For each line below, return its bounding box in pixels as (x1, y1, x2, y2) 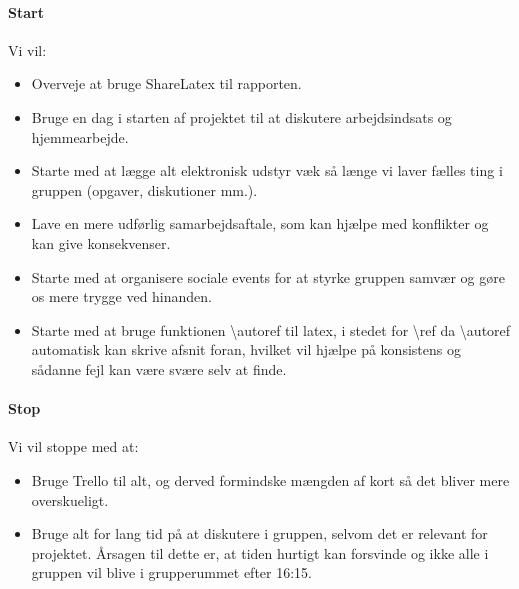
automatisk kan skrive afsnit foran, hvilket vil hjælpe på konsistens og (31, 339, 461, 360)
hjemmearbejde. (31, 126, 129, 147)
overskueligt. (31, 489, 109, 510)
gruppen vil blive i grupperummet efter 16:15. (31, 562, 312, 583)
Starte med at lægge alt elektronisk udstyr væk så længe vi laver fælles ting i (31, 160, 503, 181)
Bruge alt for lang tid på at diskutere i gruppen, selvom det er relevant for (31, 523, 488, 544)
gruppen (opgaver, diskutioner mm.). (31, 179, 258, 200)
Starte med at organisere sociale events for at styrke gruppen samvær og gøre (31, 266, 505, 287)
